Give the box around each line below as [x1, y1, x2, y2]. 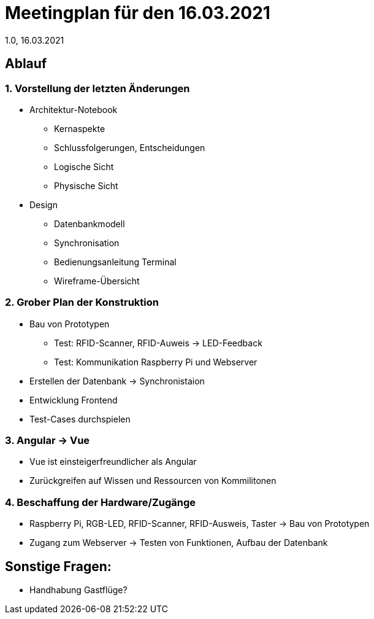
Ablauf [5, 56, 47, 72]
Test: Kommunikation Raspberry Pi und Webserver [54, 356, 258, 367]
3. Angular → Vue [5, 434, 90, 447]
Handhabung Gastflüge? [29, 585, 128, 596]
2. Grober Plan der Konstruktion [5, 296, 159, 309]
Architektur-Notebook [29, 104, 118, 115]
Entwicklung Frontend [29, 394, 118, 405]
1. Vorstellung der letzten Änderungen [5, 82, 190, 95]
